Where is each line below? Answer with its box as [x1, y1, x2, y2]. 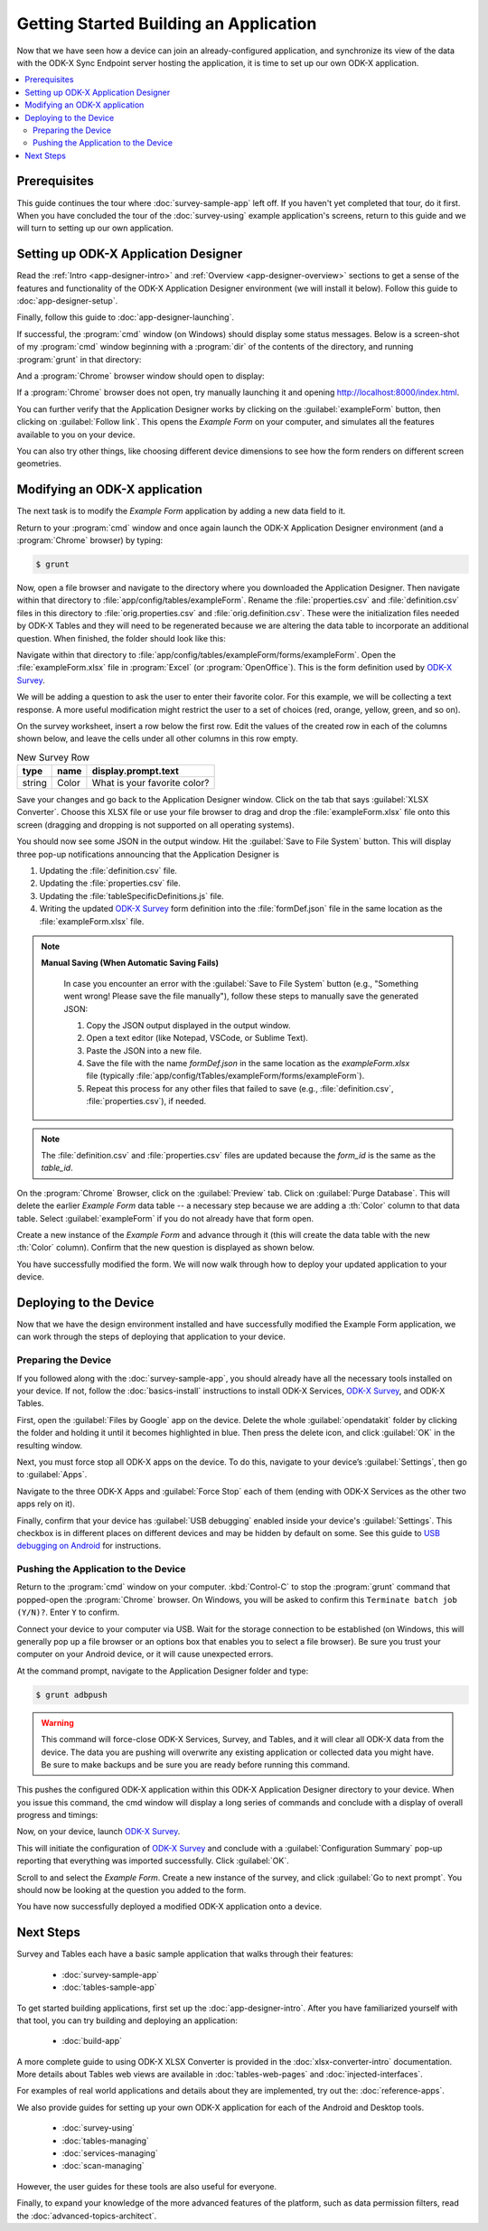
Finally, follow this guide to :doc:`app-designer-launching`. [16, 312, 235, 323]
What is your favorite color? [91, 777, 210, 790]
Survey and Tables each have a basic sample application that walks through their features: [16, 1948, 354, 1960]
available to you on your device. [16, 429, 136, 440]
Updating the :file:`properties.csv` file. [39, 877, 181, 889]
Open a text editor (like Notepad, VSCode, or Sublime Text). [86, 1033, 309, 1044]
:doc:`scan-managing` [61, 2161, 145, 2171]
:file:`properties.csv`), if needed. [86, 1096, 207, 1107]
